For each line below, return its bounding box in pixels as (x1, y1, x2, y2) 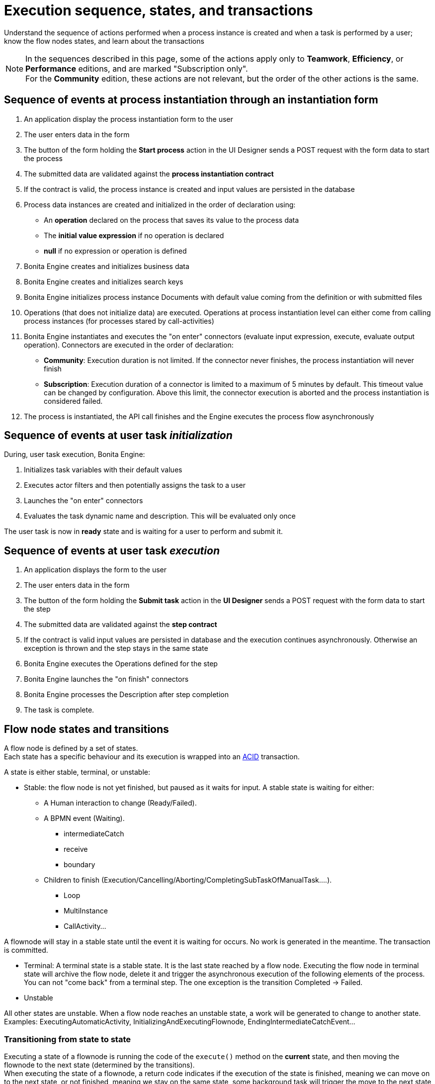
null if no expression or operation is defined (44, 246, 187, 255)
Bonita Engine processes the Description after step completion (24, 690, 229, 699)
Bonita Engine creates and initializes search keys (24, 277, 183, 286)
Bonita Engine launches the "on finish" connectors (24, 675, 189, 684)
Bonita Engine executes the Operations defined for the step (24, 659, 218, 668)
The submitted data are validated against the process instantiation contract (24, 169, 274, 178)
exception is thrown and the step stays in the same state (24, 644, 208, 653)
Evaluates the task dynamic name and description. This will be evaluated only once (24, 512, 296, 521)
